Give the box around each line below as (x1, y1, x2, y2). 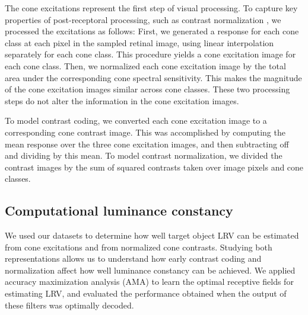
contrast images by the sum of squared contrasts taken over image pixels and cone (5, 160, 304, 173)
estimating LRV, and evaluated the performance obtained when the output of (5, 287, 287, 300)
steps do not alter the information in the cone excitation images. (5, 94, 239, 107)
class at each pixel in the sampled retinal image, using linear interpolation (5, 36, 274, 49)
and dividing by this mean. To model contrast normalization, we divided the (5, 149, 282, 162)
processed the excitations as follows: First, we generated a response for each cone (5, 25, 299, 37)
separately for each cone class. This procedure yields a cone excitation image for (5, 48, 296, 60)
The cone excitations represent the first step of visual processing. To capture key (5, 2, 298, 14)
